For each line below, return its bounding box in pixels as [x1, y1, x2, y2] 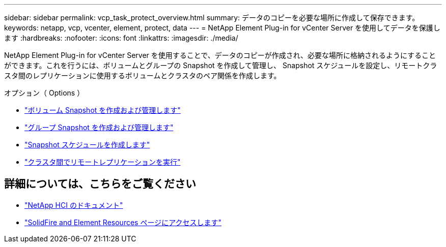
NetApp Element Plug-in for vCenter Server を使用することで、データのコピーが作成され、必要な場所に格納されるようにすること [4, 51, 436, 59]
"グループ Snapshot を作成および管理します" [24, 123, 174, 132]
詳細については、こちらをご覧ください [4, 177, 196, 191]
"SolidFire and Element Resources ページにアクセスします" [24, 218, 221, 227]
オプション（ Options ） [4, 88, 85, 97]
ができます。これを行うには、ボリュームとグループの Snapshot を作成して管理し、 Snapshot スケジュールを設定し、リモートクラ [4, 61, 437, 70]
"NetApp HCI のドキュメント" [24, 200, 123, 209]
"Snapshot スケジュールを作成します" [24, 140, 150, 149]
